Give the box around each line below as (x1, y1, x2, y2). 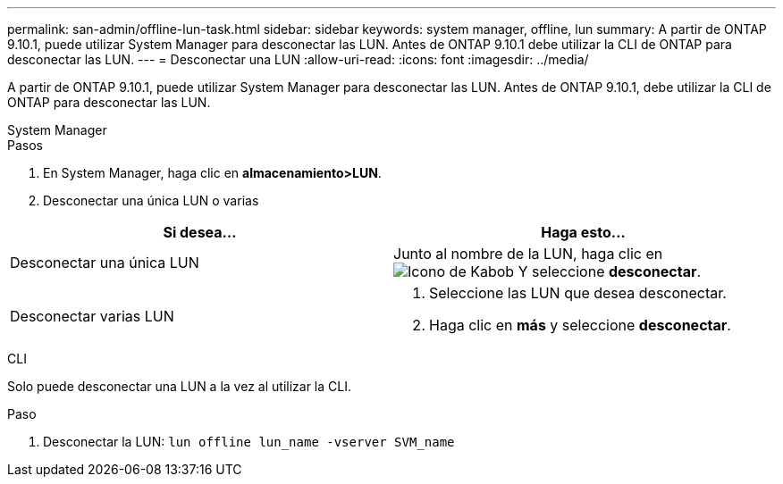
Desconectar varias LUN (10, 307, 174, 325)
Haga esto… (541, 223, 626, 241)
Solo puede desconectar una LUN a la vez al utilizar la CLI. (7, 379, 351, 394)
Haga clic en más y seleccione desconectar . (429, 316, 731, 334)
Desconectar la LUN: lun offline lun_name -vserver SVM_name (43, 434, 455, 449)
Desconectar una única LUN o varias (43, 193, 259, 208)
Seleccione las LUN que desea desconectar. (429, 284, 727, 302)
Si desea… (163, 223, 237, 241)
